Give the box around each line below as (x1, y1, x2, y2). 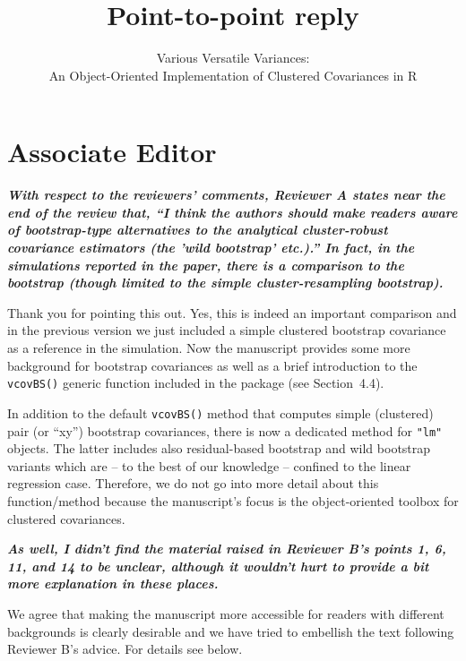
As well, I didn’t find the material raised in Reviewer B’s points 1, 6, (7, 539, 446, 558)
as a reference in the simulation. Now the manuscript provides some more (7, 339, 410, 356)
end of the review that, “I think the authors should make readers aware (7, 202, 458, 221)
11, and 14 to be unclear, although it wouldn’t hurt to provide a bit (7, 556, 429, 575)
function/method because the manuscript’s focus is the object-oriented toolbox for (7, 491, 459, 510)
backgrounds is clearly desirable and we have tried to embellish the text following (7, 622, 454, 640)
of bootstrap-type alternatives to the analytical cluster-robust (7, 220, 388, 239)
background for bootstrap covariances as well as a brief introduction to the (7, 356, 418, 374)
